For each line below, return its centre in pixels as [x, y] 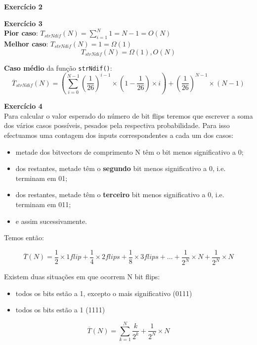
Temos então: [24, 237]
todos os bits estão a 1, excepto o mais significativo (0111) [104, 293]
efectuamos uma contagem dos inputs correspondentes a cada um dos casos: [119, 135]
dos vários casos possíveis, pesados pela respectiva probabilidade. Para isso [117, 125]
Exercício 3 [23, 23]
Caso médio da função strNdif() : [58, 67]
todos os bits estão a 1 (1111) [60, 310]
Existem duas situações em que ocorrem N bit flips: [82, 277]
